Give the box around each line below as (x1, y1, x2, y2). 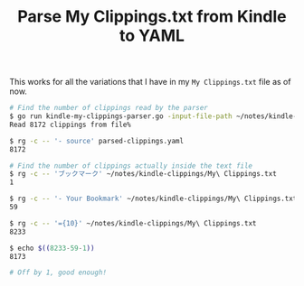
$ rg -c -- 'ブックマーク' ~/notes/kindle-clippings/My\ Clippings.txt (9, 170, 278, 179)
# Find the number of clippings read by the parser (9, 104, 208, 113)
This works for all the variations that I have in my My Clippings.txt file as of (9, 77, 291, 88)
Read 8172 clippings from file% (9, 120, 131, 129)
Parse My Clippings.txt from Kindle (17, 6, 287, 27)
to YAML (119, 25, 185, 46)
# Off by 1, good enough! (9, 268, 107, 277)
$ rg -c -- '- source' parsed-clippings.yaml (9, 136, 184, 145)
